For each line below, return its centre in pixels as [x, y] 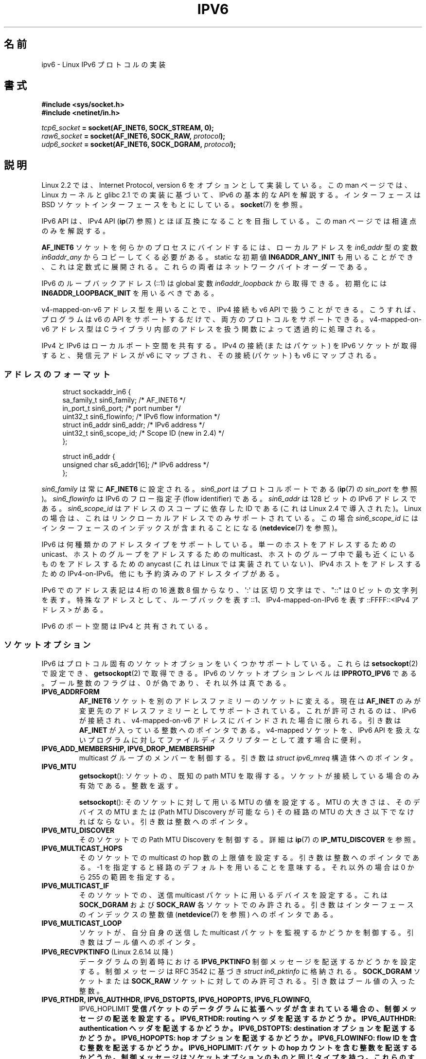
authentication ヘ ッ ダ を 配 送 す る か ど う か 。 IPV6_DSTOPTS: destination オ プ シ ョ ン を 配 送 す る [247, 1028]
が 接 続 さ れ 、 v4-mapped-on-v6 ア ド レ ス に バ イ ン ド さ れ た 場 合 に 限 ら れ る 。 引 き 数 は [240, 720]
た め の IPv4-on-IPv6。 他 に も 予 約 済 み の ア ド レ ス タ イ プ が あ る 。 [162, 574]
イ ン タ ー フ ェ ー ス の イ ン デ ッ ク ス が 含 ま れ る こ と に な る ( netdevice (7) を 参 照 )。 [191, 528]
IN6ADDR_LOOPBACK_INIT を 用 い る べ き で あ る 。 [130, 293]
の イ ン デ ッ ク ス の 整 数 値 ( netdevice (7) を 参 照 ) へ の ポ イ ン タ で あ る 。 [208, 914]
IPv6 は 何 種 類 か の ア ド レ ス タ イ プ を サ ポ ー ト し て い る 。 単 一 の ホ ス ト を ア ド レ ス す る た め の [219, 545]
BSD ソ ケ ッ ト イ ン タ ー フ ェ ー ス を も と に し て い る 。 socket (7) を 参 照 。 [174, 205]
